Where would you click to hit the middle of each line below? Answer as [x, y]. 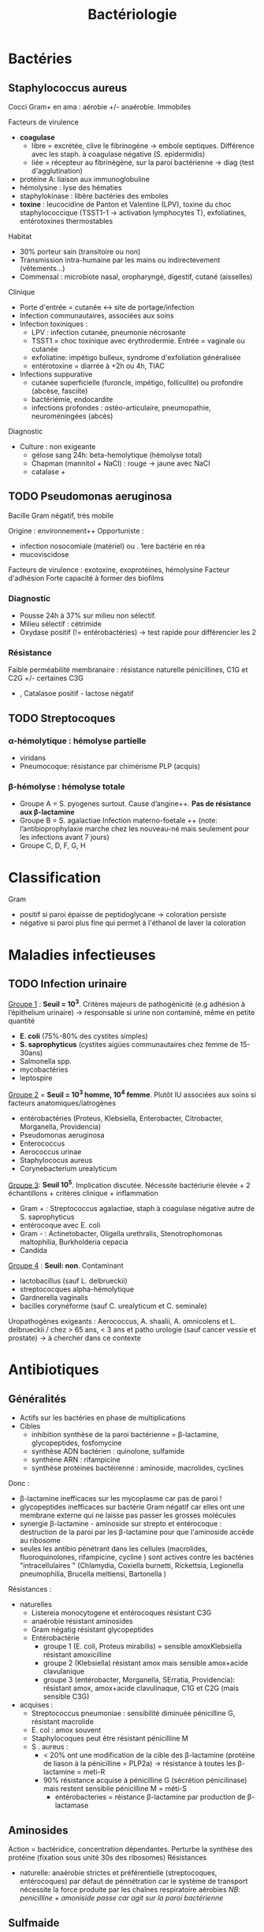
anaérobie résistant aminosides [82, 1622]
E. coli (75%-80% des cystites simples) [84, 1036]
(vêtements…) [42, 268]
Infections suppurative [56, 374]
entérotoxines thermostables [66, 221]
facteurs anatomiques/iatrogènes [62, 1103]
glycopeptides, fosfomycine [76, 1443]
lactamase [72, 1805]
